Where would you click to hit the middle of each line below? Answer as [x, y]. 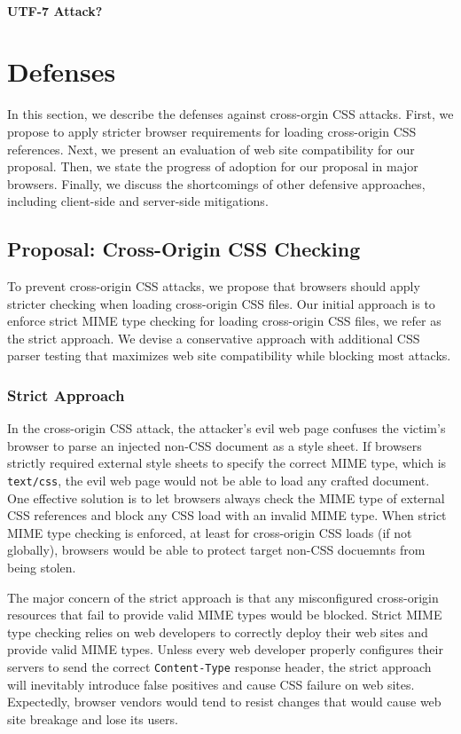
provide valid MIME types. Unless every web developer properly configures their [225, 649]
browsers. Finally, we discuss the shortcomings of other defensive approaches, [216, 183]
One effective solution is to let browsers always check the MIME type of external [226, 497]
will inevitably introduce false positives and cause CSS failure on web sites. [211, 684]
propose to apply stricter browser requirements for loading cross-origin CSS [212, 131]
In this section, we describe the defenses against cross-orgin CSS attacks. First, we [230, 114]
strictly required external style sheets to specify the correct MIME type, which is [227, 463]
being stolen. [42, 568]
